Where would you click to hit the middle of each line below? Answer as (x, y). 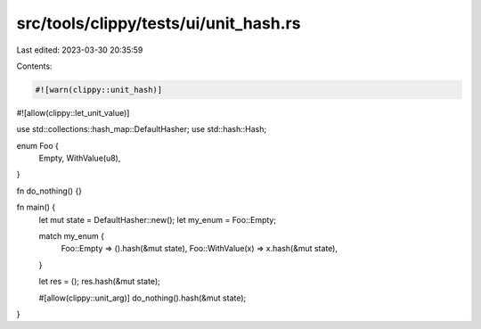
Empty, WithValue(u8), (80, 158)
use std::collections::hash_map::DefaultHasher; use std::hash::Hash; (142, 129)
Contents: (34, 66)
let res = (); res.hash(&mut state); (99, 282)
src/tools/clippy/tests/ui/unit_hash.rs (159, 23)
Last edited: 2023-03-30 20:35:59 (80, 50)
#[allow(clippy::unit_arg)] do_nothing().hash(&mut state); (143, 298)
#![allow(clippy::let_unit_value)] (73, 112)
